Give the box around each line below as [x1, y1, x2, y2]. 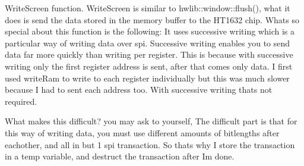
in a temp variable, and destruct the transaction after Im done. [5, 150, 235, 162]
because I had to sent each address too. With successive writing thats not [5, 83, 273, 96]
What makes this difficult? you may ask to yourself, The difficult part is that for [5, 115, 297, 127]
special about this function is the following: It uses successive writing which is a [5, 25, 294, 37]
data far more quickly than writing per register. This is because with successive [5, 48, 293, 61]
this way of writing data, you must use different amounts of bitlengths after [5, 126, 280, 139]
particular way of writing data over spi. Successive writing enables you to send [5, 36, 290, 49]
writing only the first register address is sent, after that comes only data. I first [5, 59, 293, 72]
